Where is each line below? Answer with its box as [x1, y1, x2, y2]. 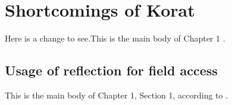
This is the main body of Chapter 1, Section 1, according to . [5, 88, 228, 101]
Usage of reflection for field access [5, 61, 218, 79]
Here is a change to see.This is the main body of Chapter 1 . [5, 32, 225, 44]
